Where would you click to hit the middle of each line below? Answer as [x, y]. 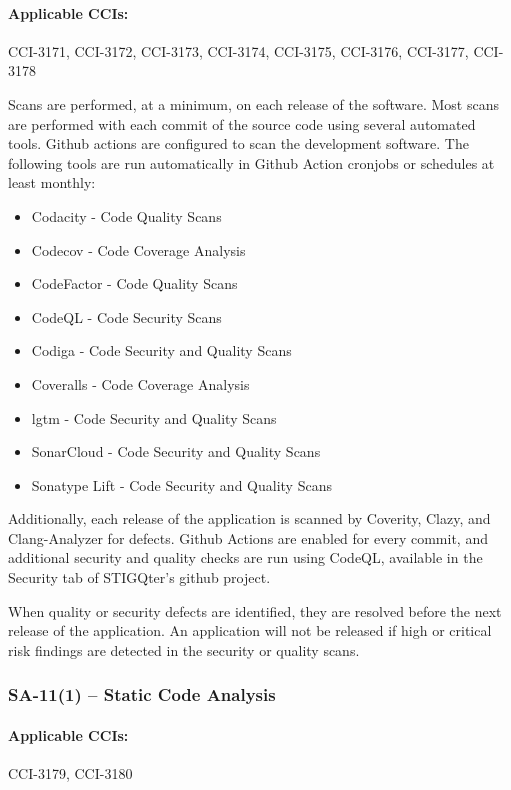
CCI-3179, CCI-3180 [70, 773]
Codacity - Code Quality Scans [126, 215]
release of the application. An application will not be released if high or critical [250, 630]
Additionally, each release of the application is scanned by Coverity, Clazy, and [249, 518]
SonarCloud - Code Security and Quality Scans [176, 451]
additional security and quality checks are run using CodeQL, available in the [245, 557]
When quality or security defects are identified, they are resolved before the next [255, 610]
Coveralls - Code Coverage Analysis [140, 383]
